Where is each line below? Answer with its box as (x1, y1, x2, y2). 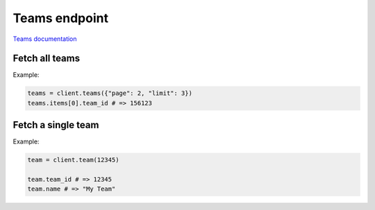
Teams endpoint (12, 10, 109, 26)
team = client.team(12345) (27, 156, 119, 164)
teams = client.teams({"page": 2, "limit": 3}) (27, 89, 192, 97)
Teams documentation (12, 35, 77, 43)
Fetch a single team (12, 119, 99, 131)
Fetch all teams (12, 53, 80, 64)
